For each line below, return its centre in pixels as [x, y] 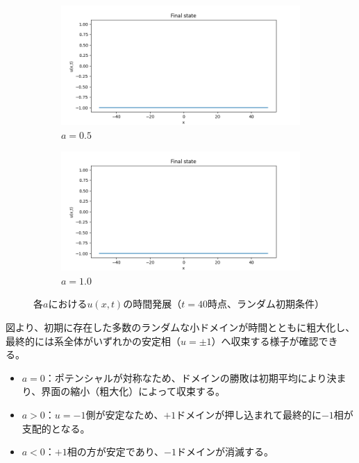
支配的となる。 [56, 428]
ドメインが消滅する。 [225, 452]
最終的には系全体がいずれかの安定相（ [93, 340]
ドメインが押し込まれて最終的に [249, 414]
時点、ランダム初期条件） [266, 304]
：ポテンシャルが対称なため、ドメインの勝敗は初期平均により [186, 377]
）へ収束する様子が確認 [265, 340]
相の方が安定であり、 [116, 452]
